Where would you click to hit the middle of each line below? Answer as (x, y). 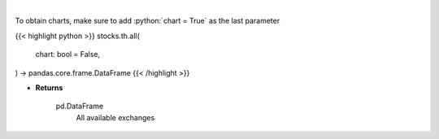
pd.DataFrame (80, 106)
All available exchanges (115, 117)
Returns (49, 87)
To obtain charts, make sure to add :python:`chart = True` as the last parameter (148, 21)
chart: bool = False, (68, 54)
